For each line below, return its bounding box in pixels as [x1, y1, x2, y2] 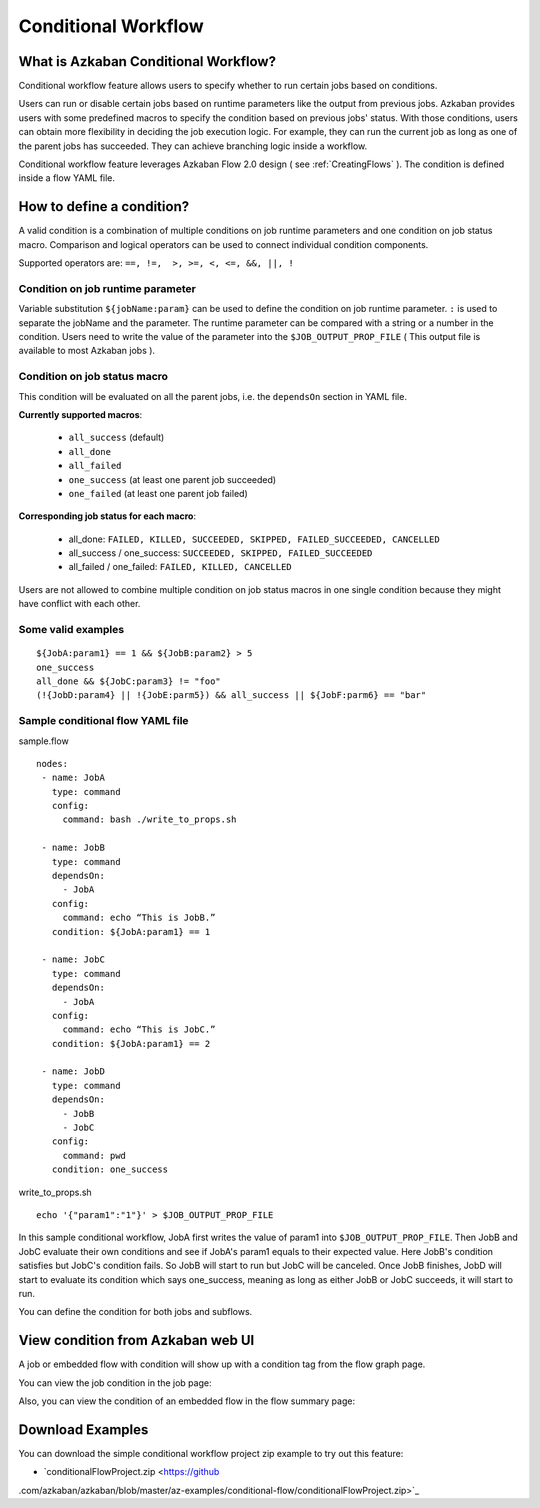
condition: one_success [51, 1164, 169, 1175]
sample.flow [18, 735, 69, 747]
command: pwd [62, 1150, 127, 1161]
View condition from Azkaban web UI [18, 1332, 255, 1349]
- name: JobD [41, 1066, 105, 1077]
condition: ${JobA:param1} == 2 [51, 1038, 211, 1049]
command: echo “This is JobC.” [62, 1024, 216, 1035]
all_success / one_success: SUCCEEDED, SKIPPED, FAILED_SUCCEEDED [68, 547, 373, 559]
